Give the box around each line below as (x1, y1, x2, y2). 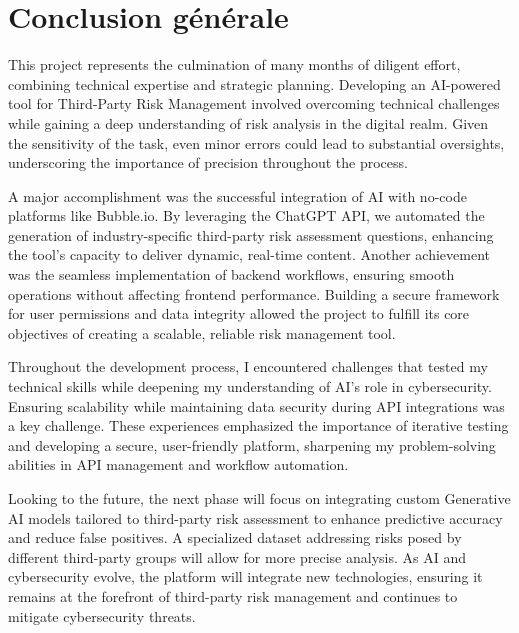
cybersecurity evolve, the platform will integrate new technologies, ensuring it (8, 566, 483, 587)
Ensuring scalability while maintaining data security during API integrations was (8, 395, 505, 416)
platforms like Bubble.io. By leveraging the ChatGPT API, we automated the (8, 205, 485, 226)
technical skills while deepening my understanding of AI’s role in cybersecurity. (8, 376, 492, 397)
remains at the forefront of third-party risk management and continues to (8, 585, 458, 606)
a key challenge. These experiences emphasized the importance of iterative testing (8, 415, 509, 436)
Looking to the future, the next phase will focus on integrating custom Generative (8, 488, 511, 508)
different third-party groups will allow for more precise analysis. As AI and (8, 546, 466, 567)
